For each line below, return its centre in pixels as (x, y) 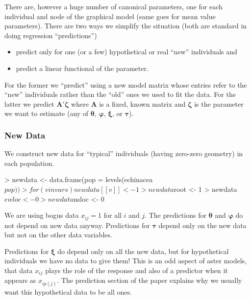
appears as (20, 280)
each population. (29, 163)
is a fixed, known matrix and (142, 104)
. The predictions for (176, 215)
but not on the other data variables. (58, 235)
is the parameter (219, 104)
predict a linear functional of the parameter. (82, 68)
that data (19, 270)
